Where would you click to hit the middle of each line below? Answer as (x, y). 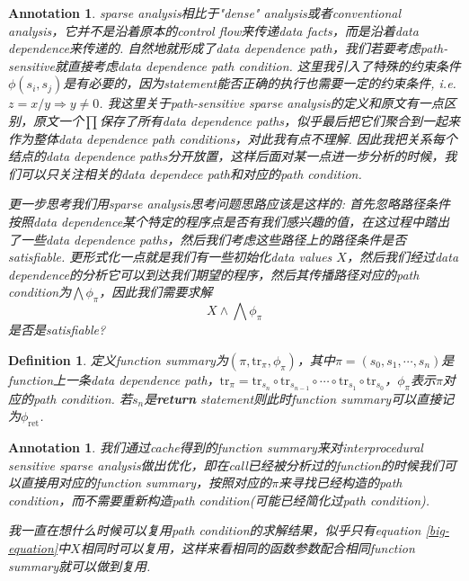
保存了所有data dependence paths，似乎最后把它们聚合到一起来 (280, 120)
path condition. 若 (82, 398)
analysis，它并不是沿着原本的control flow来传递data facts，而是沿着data (213, 30)
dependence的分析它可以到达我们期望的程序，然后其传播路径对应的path (214, 274)
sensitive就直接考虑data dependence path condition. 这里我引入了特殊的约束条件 (234, 65)
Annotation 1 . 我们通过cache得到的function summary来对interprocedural (216, 447)
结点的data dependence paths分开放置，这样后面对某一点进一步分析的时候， (226, 156)
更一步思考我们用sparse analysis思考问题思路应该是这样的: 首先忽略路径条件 (230, 204)
